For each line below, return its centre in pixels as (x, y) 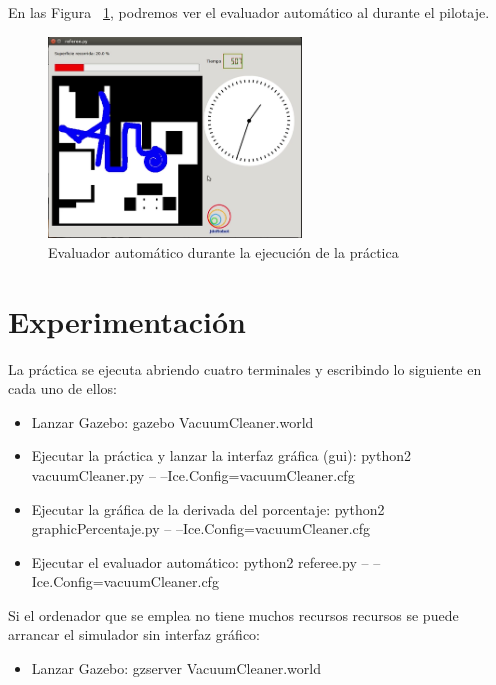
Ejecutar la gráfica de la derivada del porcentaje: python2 (208, 508)
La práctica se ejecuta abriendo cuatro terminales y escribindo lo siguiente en (245, 368)
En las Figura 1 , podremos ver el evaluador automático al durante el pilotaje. (249, 12)
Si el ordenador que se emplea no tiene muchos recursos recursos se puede (233, 614)
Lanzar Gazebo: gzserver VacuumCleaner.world (176, 668)
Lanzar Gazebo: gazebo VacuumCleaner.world (172, 421)
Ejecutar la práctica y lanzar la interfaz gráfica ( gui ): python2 (221, 455)
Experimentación (127, 320)
